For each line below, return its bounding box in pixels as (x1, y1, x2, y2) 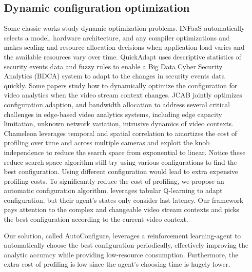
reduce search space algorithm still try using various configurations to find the (4, 156, 237, 167)
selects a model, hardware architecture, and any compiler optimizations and (4, 32, 230, 42)
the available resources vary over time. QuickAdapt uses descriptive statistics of (4, 51, 241, 61)
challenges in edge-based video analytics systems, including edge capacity (4, 109, 222, 119)
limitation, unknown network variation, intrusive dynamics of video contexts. (4, 118, 233, 129)
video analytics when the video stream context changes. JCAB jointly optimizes (4, 90, 242, 100)
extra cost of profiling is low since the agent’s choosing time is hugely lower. (4, 259, 231, 269)
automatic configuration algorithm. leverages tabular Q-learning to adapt (4, 185, 223, 195)
